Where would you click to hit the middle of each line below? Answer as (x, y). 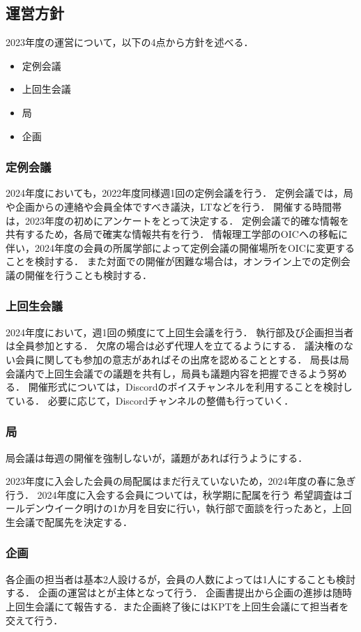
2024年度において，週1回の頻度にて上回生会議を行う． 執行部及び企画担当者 (180, 332)
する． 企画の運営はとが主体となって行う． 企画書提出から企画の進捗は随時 (179, 593)
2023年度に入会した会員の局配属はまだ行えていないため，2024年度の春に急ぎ (181, 481)
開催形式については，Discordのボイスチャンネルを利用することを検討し (190, 387)
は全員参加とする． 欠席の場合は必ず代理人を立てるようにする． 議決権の (175, 346)
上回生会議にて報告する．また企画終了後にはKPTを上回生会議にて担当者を (177, 606)
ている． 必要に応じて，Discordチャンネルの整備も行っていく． (150, 400)
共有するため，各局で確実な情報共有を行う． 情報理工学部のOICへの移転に (177, 234)
